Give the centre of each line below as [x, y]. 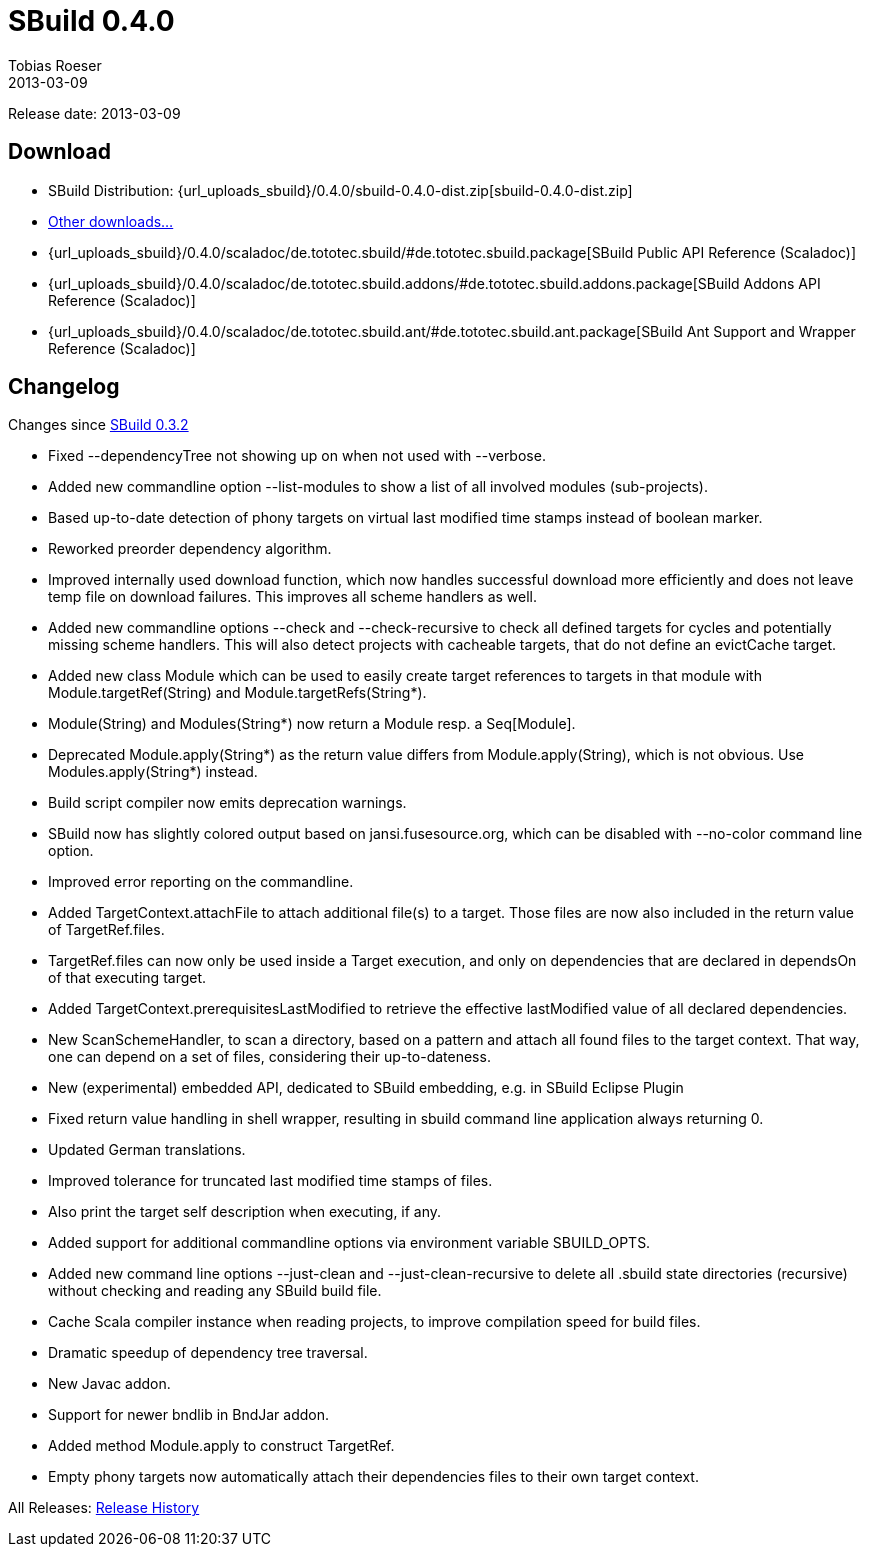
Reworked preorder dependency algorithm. [190, 549]
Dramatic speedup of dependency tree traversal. [208, 1353]
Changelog [64, 387]
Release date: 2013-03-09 [94, 113]
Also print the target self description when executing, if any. [245, 1212]
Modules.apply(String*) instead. [153, 772]
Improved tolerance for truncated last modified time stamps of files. [270, 1181]
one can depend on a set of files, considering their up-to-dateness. [269, 1057]
